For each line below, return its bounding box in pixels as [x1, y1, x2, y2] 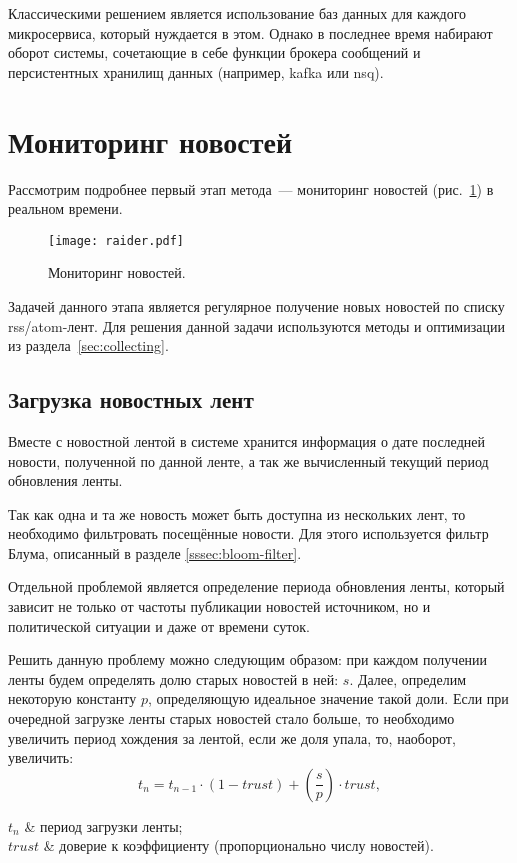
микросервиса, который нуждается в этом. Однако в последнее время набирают [8, 22, 493, 43]
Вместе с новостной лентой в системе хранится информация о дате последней [8, 430, 485, 451]
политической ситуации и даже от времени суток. [8, 615, 310, 636]
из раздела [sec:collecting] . [8, 335, 169, 356]
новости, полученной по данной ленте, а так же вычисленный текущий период [8, 450, 489, 471]
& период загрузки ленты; [24, 815, 183, 836]
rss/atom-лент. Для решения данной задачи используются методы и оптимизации [8, 315, 505, 336]
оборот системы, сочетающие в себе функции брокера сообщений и [8, 42, 421, 63]
